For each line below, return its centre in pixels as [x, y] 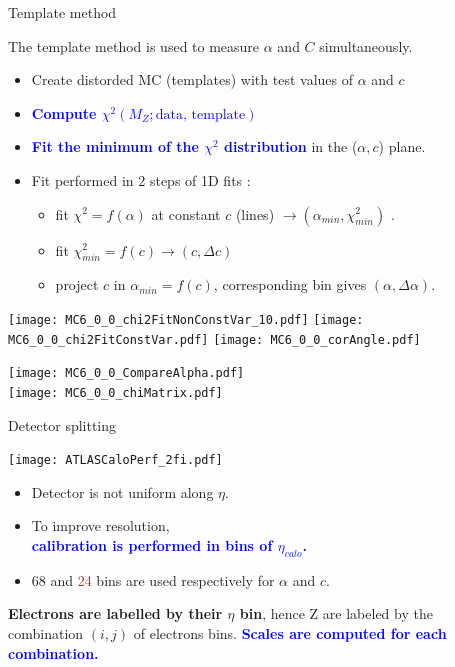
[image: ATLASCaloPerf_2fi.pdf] [115, 460]
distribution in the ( [291, 146]
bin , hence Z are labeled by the [336, 613]
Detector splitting [62, 424]
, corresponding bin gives [290, 284]
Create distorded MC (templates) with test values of [192, 79]
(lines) [255, 213]
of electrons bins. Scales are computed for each [290, 633]
